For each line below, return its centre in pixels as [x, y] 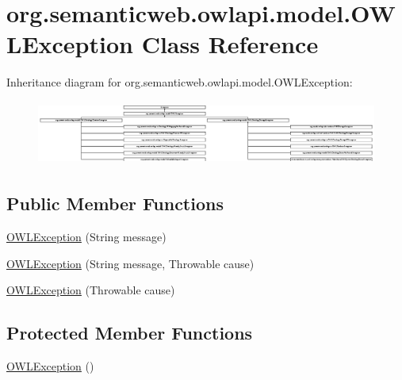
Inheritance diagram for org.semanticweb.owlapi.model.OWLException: [180, 82]
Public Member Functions [115, 203]
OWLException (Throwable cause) [91, 290]
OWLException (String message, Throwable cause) [130, 263]
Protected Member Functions [130, 333]
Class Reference [230, 44]
